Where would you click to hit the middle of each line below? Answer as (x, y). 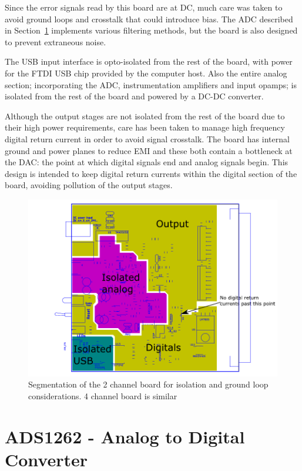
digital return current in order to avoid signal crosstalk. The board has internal (147, 138)
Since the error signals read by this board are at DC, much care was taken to (144, 7)
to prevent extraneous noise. (56, 41)
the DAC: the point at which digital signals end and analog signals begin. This (147, 162)
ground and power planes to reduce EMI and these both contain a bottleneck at (149, 150)
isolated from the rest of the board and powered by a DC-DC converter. (134, 96)
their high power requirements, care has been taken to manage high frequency (145, 127)
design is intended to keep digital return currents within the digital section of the (151, 173)
